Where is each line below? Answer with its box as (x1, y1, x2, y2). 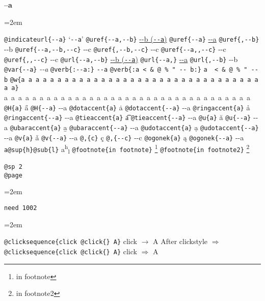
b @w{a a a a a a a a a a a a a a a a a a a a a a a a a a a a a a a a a (4, 76, 258, 83)
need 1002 (4, 204, 37, 212)
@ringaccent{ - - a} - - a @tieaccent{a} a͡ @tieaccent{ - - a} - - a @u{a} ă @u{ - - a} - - (4, 112, 258, 123)
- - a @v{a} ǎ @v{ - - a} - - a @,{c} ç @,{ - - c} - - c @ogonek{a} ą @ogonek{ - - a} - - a (4, 132, 244, 142)
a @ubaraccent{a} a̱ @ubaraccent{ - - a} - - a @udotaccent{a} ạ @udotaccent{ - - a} (4, 122, 259, 133)
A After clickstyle (153, 236, 208, 247)
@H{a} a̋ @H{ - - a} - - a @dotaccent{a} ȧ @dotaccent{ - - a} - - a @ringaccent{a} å (4, 102, 250, 112)
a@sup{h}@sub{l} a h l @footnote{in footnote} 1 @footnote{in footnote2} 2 (4, 142, 250, 156)
